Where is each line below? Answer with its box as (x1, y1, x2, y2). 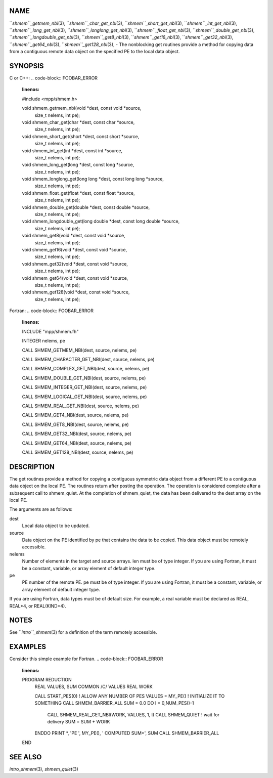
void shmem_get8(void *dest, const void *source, (22, 233, 126, 239)
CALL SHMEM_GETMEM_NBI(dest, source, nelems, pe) (22, 347, 137, 353)
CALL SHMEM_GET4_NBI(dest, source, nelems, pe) (22, 412, 129, 418)
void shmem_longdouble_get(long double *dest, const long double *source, (22, 218, 180, 225)
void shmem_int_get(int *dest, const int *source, (22, 147, 123, 154)
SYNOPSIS (9, 61, 44, 70)
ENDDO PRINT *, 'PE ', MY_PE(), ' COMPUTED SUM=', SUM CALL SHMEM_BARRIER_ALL (34, 730, 219, 736)
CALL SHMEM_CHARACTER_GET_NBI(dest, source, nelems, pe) (22, 357, 155, 363)
